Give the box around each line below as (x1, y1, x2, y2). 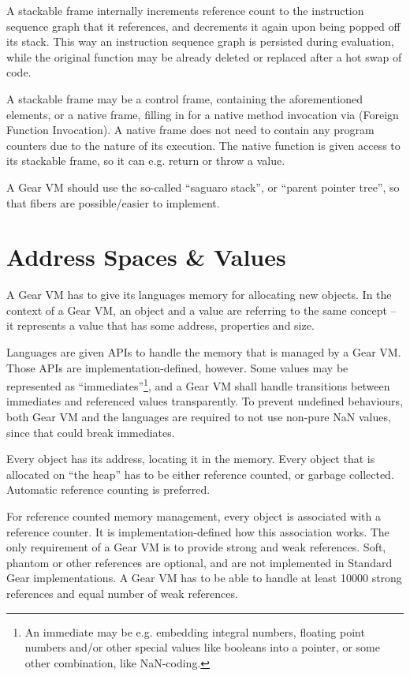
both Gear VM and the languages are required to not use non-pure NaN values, (6, 409, 391, 425)
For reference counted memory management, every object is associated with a (6, 508, 382, 525)
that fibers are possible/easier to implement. (6, 194, 220, 211)
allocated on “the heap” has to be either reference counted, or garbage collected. (6, 465, 394, 482)
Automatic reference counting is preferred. (6, 481, 211, 498)
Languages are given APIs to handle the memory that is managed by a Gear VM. (6, 344, 401, 360)
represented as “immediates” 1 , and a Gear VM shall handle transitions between (6, 375, 390, 394)
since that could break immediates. (6, 424, 175, 440)
